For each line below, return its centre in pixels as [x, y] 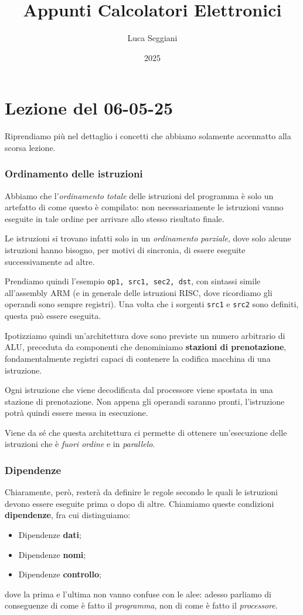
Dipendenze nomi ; [52, 554]
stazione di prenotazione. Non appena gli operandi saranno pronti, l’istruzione [145, 401]
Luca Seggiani [152, 38]
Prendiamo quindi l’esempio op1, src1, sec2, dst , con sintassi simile [133, 281]
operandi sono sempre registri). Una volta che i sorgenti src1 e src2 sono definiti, [152, 304]
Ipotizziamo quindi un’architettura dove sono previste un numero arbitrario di [145, 335]
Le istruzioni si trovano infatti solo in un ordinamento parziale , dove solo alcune [148, 238]
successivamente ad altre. [50, 261]
